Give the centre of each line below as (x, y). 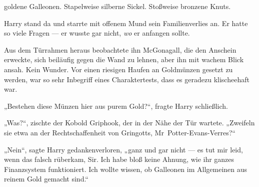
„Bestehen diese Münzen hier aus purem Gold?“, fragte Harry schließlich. (116, 106)
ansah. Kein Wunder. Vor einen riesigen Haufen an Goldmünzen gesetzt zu (118, 69)
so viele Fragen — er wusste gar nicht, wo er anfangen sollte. (97, 33)
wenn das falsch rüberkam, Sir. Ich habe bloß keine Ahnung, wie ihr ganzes (119, 159)
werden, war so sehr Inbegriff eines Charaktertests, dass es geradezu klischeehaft (127, 79)
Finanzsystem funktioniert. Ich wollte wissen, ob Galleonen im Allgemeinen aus (126, 169)
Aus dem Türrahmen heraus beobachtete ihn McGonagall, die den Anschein (120, 49)
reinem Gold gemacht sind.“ (46, 179)
